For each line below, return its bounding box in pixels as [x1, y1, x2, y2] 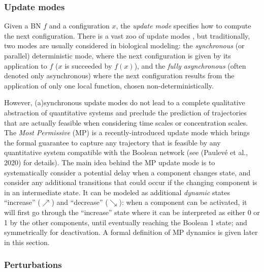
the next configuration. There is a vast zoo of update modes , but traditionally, [4, 30, 250, 41]
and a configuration [49, 20, 110, 31]
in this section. [4, 236, 50, 247]
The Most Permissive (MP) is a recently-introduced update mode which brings [4, 127, 250, 138]
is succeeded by [64, 60, 112, 71]
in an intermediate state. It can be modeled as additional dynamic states [4, 187, 230, 197]
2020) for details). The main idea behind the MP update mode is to [4, 157, 215, 167]
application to [4, 60, 47, 71]
